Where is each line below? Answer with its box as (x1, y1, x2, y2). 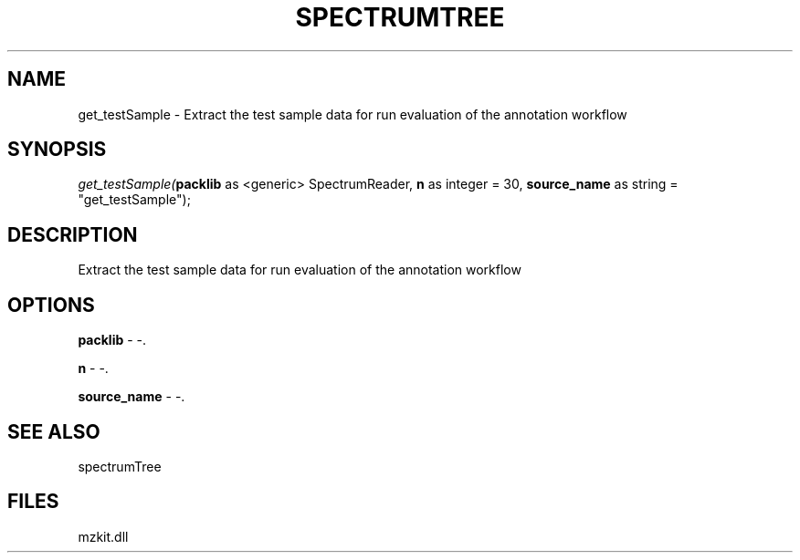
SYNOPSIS (7, 138, 107, 161)
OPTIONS (7, 293, 95, 316)
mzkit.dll (78, 528, 129, 544)
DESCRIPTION (7, 223, 138, 246)
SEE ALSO (7, 420, 100, 443)
